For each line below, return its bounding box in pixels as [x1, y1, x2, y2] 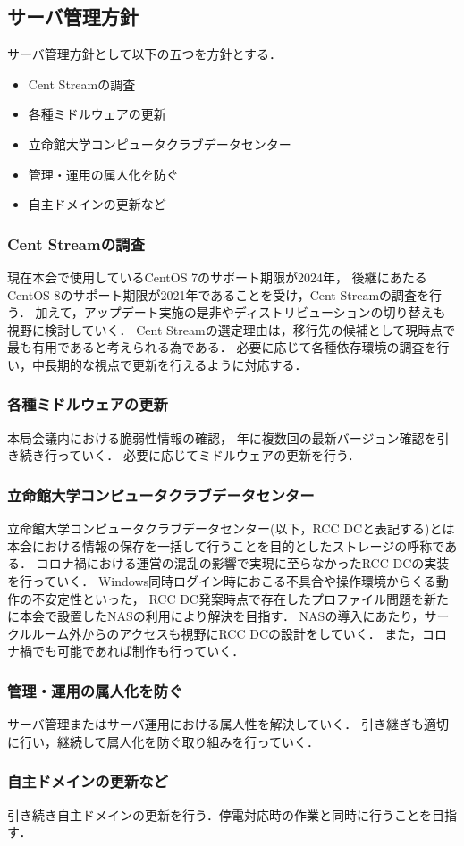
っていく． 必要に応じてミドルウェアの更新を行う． [56, 446, 360, 465]
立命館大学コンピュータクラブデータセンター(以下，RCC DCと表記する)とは [7, 519, 455, 538]
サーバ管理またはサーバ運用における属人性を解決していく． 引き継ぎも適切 [7, 715, 449, 733]
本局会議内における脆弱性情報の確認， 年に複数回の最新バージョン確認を [7, 428, 437, 447]
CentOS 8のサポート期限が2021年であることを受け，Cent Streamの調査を [7, 285, 430, 304]
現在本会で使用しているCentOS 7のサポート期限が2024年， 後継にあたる [7, 267, 427, 286]
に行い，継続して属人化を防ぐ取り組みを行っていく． [7, 732, 319, 750]
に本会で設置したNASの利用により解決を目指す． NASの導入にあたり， [7, 607, 425, 625]
